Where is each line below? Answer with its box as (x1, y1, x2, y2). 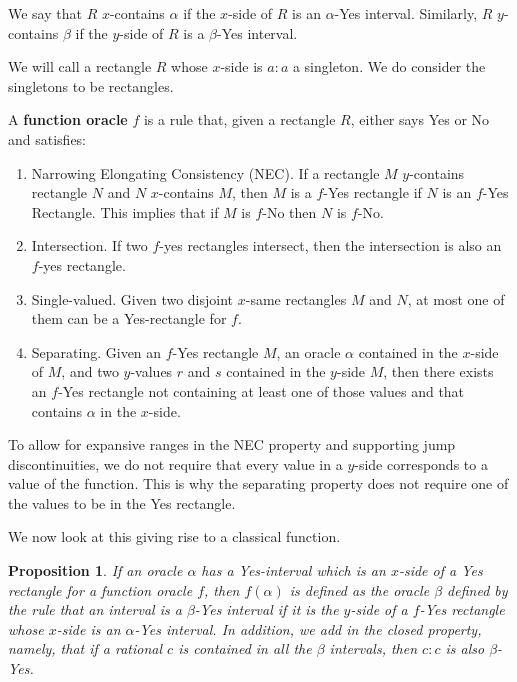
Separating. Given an (31, 341, 162, 362)
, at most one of (407, 288, 505, 309)
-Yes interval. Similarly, (334, 3, 478, 23)
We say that (8, 3, 82, 23)
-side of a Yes (398, 560, 483, 581)
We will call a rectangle (8, 56, 152, 77)
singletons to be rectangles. (8, 75, 174, 96)
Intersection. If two (31, 235, 148, 256)
